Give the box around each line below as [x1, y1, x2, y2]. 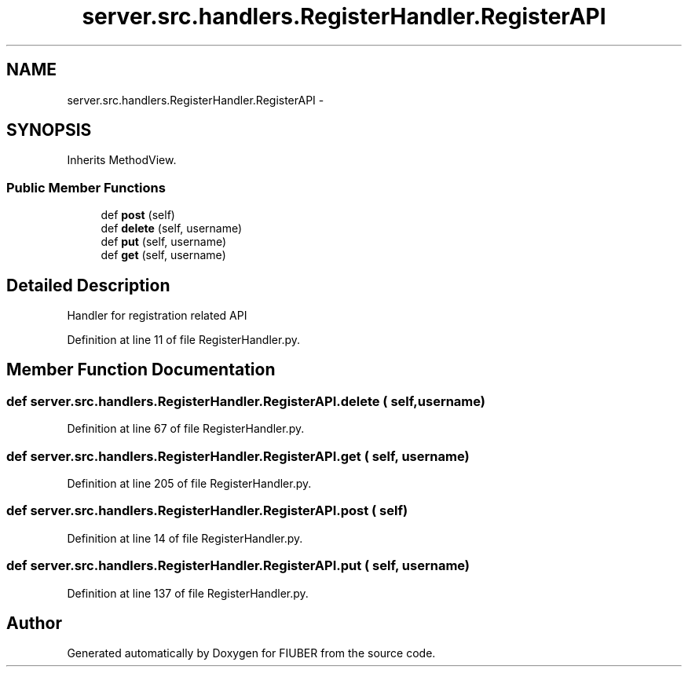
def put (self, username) [101, 235, 227, 249]
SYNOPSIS [6, 120, 92, 141]
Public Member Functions [6, 179, 166, 196]
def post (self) [101, 208, 175, 222]
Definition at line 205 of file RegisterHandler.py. [67, 477, 312, 490]
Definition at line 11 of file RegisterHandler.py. [67, 333, 301, 347]
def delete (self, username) [101, 221, 243, 236]
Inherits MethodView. [67, 153, 177, 167]
